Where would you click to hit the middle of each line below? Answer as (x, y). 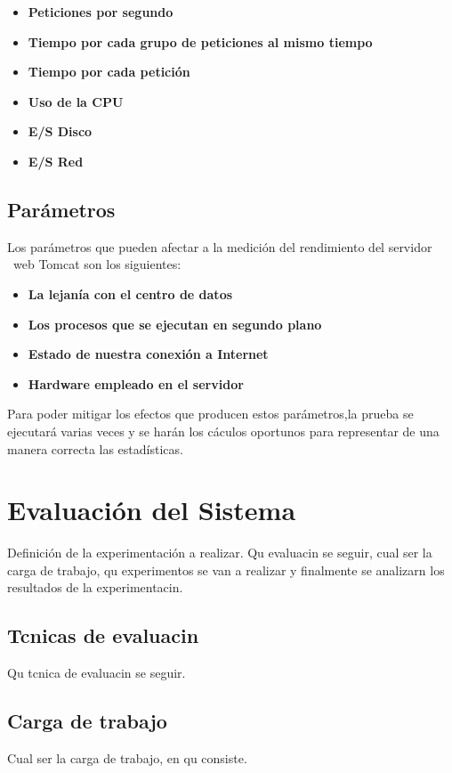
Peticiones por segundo (101, 12)
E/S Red (56, 161)
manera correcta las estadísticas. (95, 448)
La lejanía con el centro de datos (130, 293)
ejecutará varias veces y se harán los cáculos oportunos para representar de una (223, 431)
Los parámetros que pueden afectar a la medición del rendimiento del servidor (220, 246)
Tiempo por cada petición (109, 72)
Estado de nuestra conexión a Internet (148, 354)
